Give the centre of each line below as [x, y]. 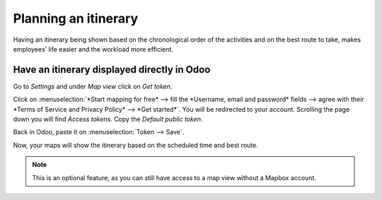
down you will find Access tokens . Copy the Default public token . [108, 119]
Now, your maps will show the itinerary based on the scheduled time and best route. [135, 145]
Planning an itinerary [76, 18]
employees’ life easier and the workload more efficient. [93, 49]
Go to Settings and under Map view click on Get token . [93, 86]
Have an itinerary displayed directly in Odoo [112, 70]
